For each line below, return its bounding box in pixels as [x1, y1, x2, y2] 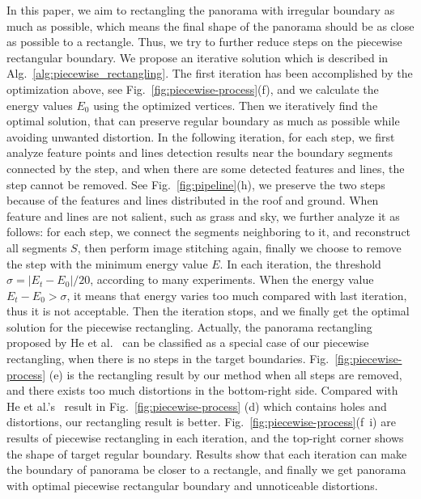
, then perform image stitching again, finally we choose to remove [77, 239, 402, 256]
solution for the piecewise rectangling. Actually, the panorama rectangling [6, 318, 372, 335]
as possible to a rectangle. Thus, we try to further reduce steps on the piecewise [6, 33, 402, 50]
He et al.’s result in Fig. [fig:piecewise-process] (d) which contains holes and [6, 397, 387, 414]
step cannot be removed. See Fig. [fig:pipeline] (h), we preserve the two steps [6, 175, 385, 192]
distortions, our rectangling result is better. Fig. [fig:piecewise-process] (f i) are [6, 413, 396, 430]
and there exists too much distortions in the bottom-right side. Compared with [6, 382, 398, 399]
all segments [6, 239, 67, 256]
